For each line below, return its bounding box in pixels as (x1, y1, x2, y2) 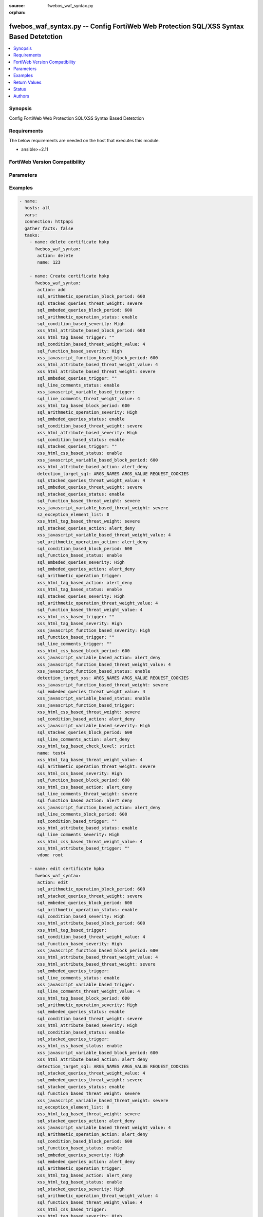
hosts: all (24, 205, 51, 211)
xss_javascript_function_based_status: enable (37, 668, 150, 674)
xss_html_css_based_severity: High (37, 771, 122, 776)
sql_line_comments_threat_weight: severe (37, 791, 138, 796)
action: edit (37, 880, 68, 885)
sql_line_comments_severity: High (37, 832, 120, 837)
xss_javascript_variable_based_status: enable (37, 696, 150, 701)
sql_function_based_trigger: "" (37, 634, 114, 640)
